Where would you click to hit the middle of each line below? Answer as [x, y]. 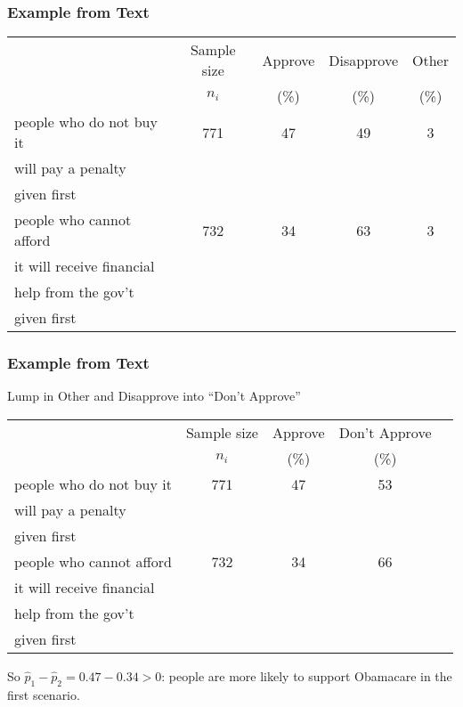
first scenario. [44, 694]
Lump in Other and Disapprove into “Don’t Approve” [154, 396]
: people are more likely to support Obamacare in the [307, 676]
